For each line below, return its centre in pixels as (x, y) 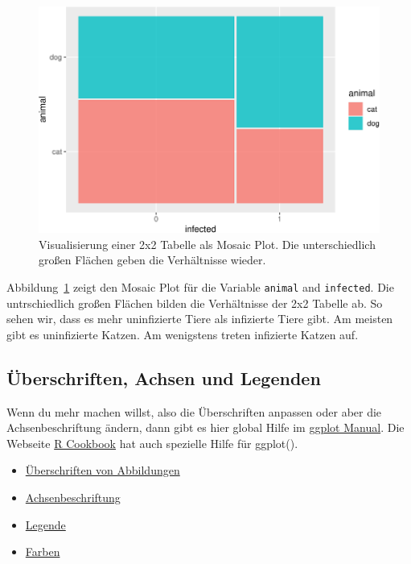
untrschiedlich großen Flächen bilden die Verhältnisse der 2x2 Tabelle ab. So (195, 303)
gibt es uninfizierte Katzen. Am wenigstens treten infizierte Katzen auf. (183, 334)
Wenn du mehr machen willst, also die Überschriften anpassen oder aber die (194, 411)
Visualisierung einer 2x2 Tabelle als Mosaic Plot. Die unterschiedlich (207, 244)
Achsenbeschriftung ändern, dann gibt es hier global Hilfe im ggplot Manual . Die (205, 427)
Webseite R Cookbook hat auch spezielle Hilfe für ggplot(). (152, 443)
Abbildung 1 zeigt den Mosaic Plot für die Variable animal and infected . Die (200, 286)
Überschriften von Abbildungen (103, 470)
